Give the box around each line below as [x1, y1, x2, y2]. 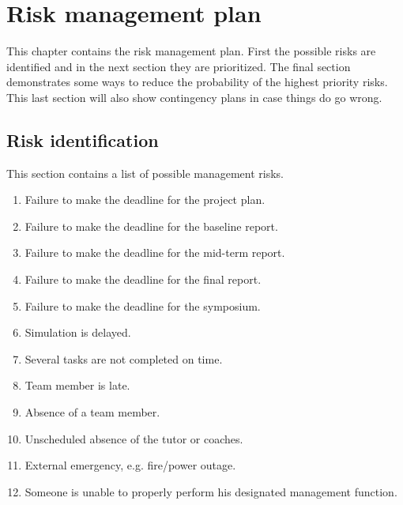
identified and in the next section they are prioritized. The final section [6, 58, 351, 74]
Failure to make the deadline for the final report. [24, 271, 262, 288]
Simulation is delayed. [24, 324, 131, 341]
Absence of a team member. [24, 404, 160, 420]
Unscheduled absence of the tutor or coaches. [24, 430, 243, 447]
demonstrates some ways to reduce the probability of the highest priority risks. [6, 73, 388, 90]
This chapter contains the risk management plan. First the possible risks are [6, 43, 376, 59]
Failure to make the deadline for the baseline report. [24, 217, 278, 234]
